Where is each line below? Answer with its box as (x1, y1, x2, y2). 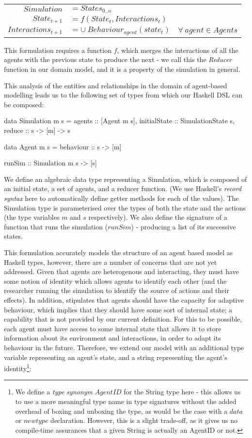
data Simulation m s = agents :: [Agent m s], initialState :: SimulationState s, (4, 115, 235, 126)
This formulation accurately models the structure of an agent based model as (4, 247, 233, 257)
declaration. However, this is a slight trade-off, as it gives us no (50, 415, 238, 425)
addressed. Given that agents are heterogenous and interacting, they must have (4, 266, 239, 276)
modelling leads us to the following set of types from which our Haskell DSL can (4, 90, 242, 100)
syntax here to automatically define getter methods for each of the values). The (4, 193, 239, 203)
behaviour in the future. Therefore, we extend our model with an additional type (4, 342, 244, 352)
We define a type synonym (15, 387, 93, 397)
